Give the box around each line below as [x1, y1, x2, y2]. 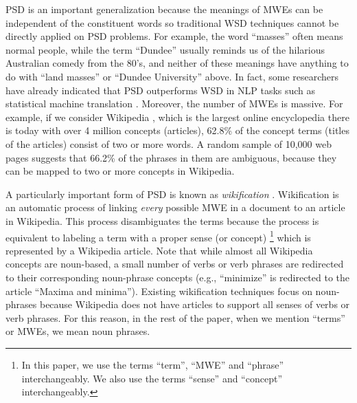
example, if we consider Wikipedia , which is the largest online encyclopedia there [5, 109, 349, 124]
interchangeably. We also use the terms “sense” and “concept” [21, 371, 282, 385]
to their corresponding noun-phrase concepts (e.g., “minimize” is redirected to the [5, 270, 350, 284]
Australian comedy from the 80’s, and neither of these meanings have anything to [5, 56, 349, 70]
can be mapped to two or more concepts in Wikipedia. [5, 164, 235, 178]
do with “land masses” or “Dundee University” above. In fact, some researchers [5, 69, 339, 83]
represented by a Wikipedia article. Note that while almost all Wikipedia [5, 243, 313, 257]
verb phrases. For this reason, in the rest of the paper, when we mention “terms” [5, 310, 345, 325]
